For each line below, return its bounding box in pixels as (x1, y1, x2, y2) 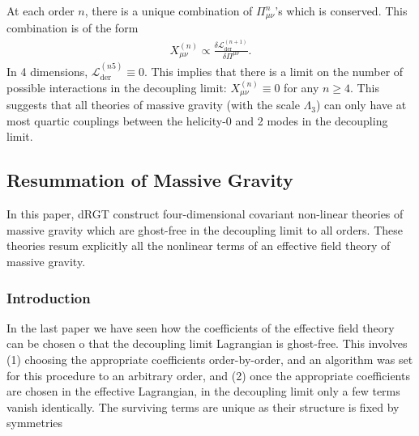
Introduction (6, 287, 91, 307)
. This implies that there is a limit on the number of (143, 63, 404, 80)
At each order (6, 2, 75, 19)
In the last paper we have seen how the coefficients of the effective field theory (6, 319, 395, 336)
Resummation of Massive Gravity (6, 167, 293, 193)
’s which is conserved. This (275, 2, 408, 19)
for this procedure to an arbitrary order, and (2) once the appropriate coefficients (6, 366, 410, 383)
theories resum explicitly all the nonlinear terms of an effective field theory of (6, 237, 391, 254)
